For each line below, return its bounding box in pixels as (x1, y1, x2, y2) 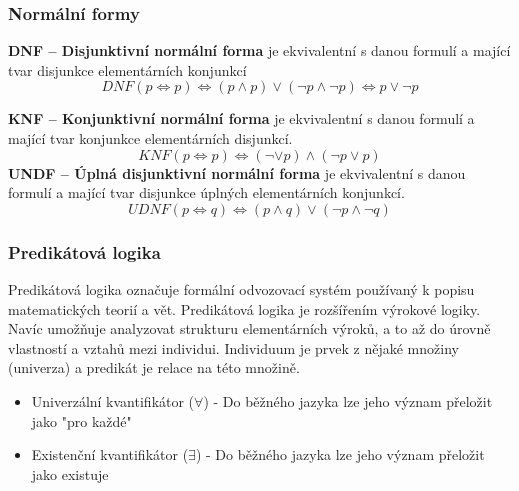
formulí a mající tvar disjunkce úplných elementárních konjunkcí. (8, 182, 405, 203)
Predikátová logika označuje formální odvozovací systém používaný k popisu (8, 279, 475, 299)
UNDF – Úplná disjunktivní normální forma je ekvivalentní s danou (8, 162, 466, 183)
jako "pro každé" (31, 410, 132, 431)
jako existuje (31, 463, 109, 484)
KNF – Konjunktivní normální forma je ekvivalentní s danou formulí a (8, 108, 475, 129)
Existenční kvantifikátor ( (31, 444, 189, 465)
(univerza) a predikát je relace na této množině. (8, 357, 300, 378)
